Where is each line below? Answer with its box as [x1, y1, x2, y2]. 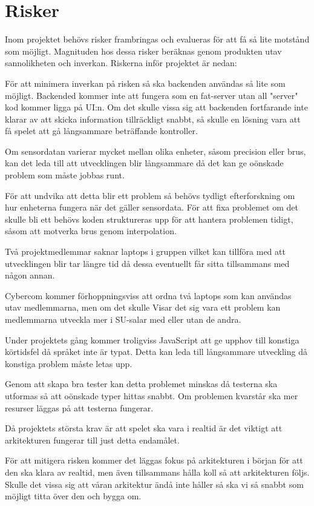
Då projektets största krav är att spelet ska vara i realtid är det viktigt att [5, 422, 283, 434]
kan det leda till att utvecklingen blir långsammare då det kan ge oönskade [5, 157, 284, 169]
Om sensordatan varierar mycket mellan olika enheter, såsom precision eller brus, [5, 144, 306, 157]
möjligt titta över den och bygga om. [5, 490, 142, 502]
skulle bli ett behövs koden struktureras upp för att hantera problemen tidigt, [5, 212, 293, 225]
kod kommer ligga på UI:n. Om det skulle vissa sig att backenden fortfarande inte [5, 101, 308, 113]
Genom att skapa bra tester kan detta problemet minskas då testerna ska [5, 377, 278, 390]
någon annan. [5, 269, 55, 282]
